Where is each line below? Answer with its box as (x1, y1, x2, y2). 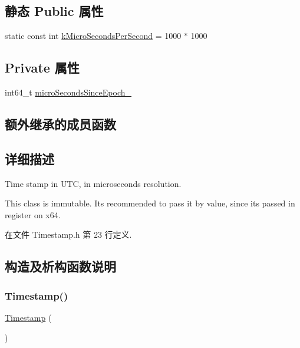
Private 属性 (5, 58, 80, 77)
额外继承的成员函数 (5, 114, 116, 133)
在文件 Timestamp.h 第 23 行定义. (5, 228, 132, 241)
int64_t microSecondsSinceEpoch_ (5, 86, 132, 98)
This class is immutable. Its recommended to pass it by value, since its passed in (5, 197, 295, 209)
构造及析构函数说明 (5, 257, 116, 275)
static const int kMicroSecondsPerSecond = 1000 (5, 29, 182, 42)
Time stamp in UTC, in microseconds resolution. (5, 177, 182, 189)
